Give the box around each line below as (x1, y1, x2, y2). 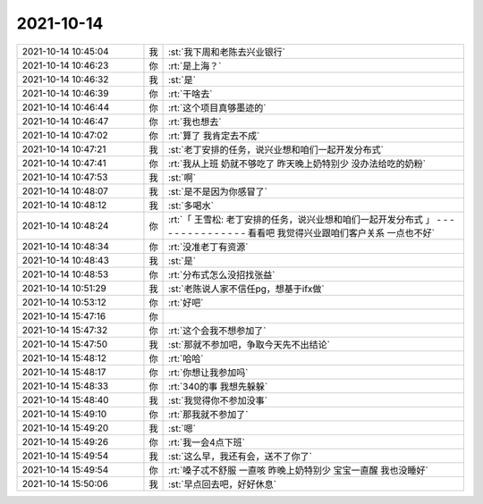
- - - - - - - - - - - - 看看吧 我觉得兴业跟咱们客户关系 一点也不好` (167, 226, 436, 239)
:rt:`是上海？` (167, 59, 222, 71)
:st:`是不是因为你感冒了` (167, 185, 268, 197)
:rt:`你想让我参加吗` (167, 366, 249, 379)
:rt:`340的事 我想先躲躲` (167, 380, 268, 392)
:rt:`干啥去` (167, 88, 213, 100)
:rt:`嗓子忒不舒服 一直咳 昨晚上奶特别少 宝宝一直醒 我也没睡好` (167, 464, 428, 476)
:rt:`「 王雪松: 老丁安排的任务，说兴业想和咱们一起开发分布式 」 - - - (167, 213, 455, 225)
